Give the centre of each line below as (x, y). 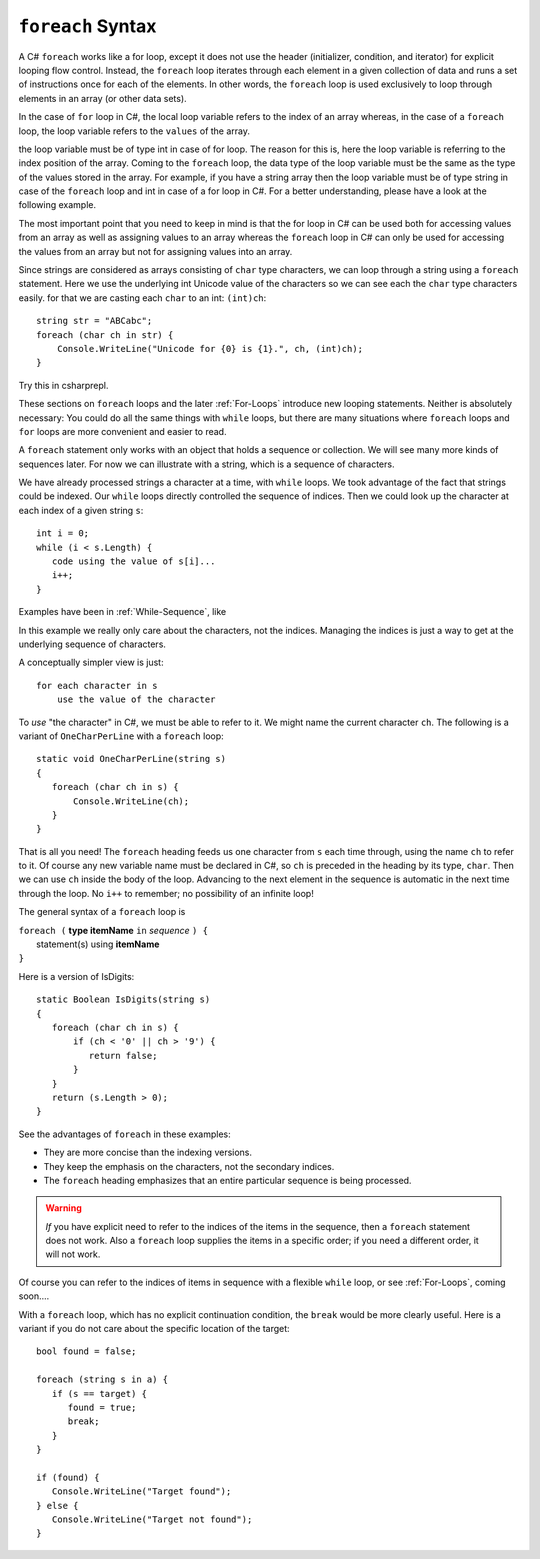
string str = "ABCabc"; (94, 321)
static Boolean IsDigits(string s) (123, 999)
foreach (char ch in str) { (105, 334)
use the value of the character (136, 699)
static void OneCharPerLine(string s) (131, 759)
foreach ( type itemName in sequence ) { (113, 930)
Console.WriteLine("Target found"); (141, 1491)
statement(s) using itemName (98, 944)
